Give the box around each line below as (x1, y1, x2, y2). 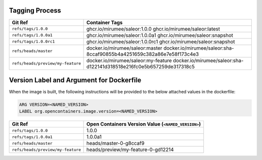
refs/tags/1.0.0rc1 (12, 39, 55, 44)
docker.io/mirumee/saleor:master (86, 44, 163, 51)
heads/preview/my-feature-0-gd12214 (86, 146, 174, 153)
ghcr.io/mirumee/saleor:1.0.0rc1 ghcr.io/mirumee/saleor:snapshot (86, 38, 235, 45)
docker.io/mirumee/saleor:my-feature (86, 57, 172, 64)
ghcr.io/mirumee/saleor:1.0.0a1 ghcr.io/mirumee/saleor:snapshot (86, 32, 233, 38)
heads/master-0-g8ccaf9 (86, 140, 145, 147)
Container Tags (86, 19, 123, 26)
